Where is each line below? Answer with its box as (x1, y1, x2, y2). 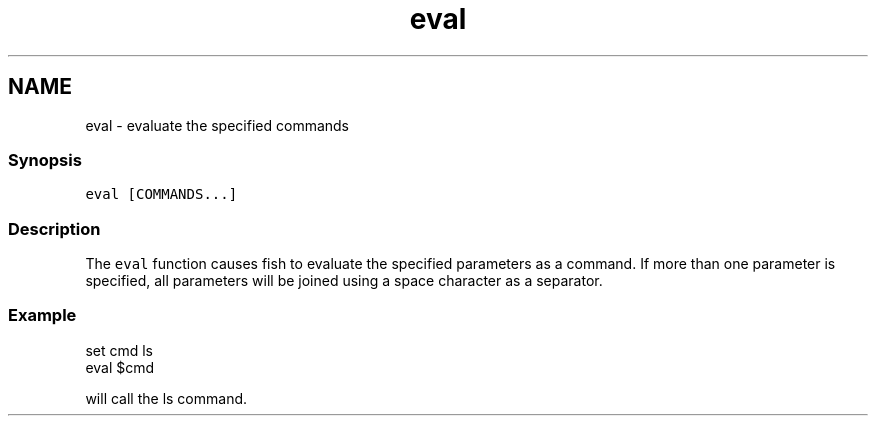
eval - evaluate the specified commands (85, 116, 349, 134)
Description (8, 218, 101, 239)
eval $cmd (85, 358, 155, 376)
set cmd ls (85, 341, 154, 359)
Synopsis (8, 149, 82, 170)
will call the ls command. (85, 389, 248, 407)
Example (8, 305, 77, 326)
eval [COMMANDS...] (85, 186, 238, 203)
